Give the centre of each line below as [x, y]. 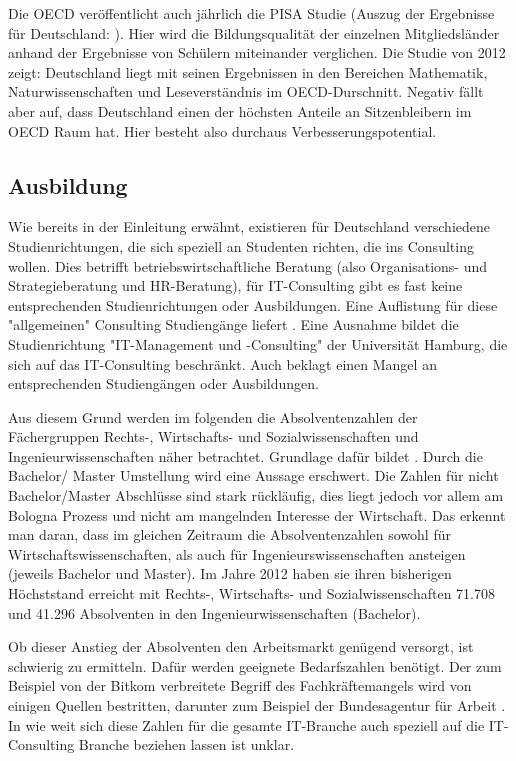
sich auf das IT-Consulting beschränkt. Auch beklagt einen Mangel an [222, 363]
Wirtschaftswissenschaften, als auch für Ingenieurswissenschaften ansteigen [237, 553]
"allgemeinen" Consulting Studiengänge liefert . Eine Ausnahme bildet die [233, 324]
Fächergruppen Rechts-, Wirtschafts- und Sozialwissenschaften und [213, 436]
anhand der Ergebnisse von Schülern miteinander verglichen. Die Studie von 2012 [257, 52]
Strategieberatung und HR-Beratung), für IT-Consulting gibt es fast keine [235, 285]
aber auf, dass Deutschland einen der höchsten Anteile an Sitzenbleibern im [240, 110]
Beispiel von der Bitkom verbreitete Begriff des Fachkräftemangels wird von [240, 685]
